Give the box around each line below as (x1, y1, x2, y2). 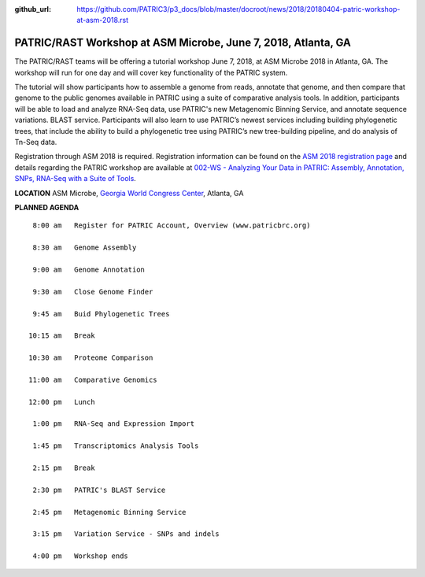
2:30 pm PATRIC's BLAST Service (32, 485, 166, 494)
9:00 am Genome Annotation (32, 264, 146, 274)
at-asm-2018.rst (76, 16, 129, 25)
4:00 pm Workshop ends (32, 552, 129, 560)
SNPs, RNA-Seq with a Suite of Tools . (14, 174, 137, 183)
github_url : (14, 5, 51, 13)
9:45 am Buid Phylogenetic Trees (32, 309, 170, 318)
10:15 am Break (28, 331, 95, 340)
